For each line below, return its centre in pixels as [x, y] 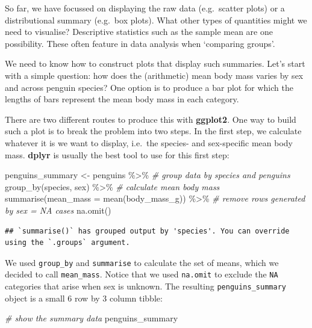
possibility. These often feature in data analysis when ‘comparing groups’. [140, 43]
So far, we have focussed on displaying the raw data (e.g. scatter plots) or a [145, 8]
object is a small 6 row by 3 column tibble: [84, 298]
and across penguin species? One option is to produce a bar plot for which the [149, 87]
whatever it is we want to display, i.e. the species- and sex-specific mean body [149, 142]
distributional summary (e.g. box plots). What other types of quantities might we [156, 20]
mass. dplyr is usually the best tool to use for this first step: [117, 154]
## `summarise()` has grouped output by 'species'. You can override [147, 231]
